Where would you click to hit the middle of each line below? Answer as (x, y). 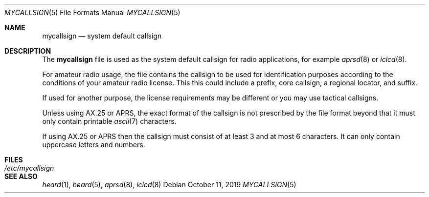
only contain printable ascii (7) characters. (109, 121)
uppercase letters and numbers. (94, 145)
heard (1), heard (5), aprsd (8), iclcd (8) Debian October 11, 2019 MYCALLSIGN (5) (169, 185)
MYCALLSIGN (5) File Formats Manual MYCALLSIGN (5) (92, 12)
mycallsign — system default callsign (102, 36)
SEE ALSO (21, 176)
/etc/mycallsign (29, 168)
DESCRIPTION (28, 51)
